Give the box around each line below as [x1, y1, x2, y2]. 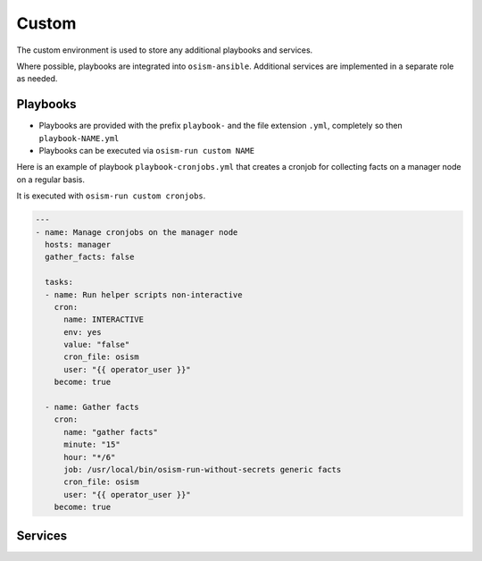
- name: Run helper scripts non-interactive [45, 289, 243, 299]
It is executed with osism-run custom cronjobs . [16, 190, 206, 201]
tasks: [45, 277, 74, 288]
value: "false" [63, 339, 130, 350]
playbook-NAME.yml [38, 133, 120, 143]
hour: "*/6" [63, 452, 116, 462]
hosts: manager [45, 239, 112, 249]
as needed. [16, 73, 58, 84]
